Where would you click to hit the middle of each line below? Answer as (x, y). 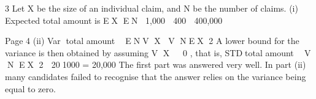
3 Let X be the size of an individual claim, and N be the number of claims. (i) (152, 8)
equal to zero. (30, 88)
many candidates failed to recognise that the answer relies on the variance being (156, 76)
